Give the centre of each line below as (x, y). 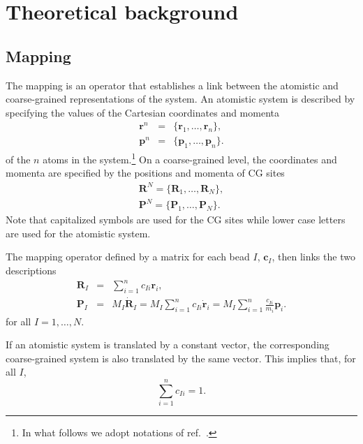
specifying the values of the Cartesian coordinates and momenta (142, 112)
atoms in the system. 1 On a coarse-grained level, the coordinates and (190, 158)
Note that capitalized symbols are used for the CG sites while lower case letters (176, 220)
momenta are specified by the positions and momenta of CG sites (145, 173)
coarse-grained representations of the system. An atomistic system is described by (180, 99)
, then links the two (313, 257)
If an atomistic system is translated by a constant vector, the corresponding (168, 345)
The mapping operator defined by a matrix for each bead (128, 257)
